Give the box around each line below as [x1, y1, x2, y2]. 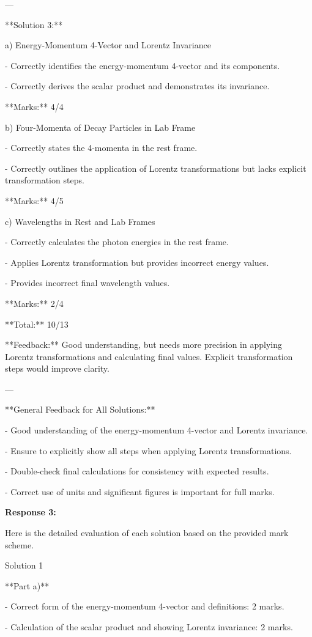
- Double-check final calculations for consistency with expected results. [5, 465, 269, 477]
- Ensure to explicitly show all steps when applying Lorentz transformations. [5, 444, 292, 457]
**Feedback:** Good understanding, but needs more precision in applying [5, 338, 282, 351]
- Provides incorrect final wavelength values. [5, 276, 170, 289]
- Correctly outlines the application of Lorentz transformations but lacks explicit [5, 161, 306, 174]
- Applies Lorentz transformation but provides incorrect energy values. [5, 256, 269, 268]
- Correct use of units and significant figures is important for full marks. [5, 485, 275, 498]
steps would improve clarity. [5, 362, 110, 375]
